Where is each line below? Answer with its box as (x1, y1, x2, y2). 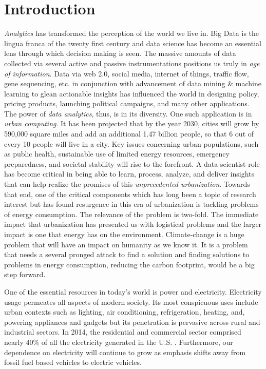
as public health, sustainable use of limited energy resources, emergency (4, 148, 230, 159)
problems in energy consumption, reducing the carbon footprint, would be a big (4, 259, 255, 269)
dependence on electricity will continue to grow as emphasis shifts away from (4, 346, 246, 357)
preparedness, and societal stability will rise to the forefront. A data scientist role (4, 158, 260, 169)
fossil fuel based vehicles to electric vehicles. (4, 357, 142, 367)
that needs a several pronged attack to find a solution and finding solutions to (4, 249, 250, 260)
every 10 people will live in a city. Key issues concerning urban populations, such (4, 138, 259, 149)
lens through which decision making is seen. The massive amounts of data (4, 48, 236, 59)
